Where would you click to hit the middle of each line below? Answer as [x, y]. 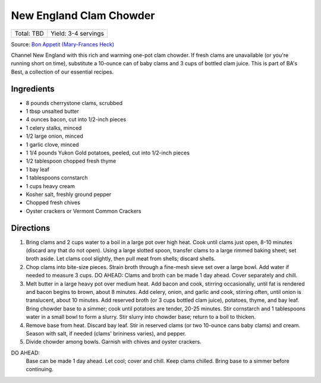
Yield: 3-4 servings [77, 33]
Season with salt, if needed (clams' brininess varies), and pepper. [106, 333]
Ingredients [33, 89]
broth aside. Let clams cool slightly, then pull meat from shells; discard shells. [121, 259]
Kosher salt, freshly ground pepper [69, 194]
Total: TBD [29, 33]
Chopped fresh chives [53, 202]
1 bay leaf [38, 169]
